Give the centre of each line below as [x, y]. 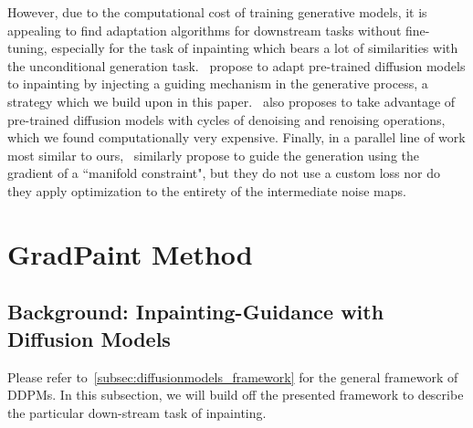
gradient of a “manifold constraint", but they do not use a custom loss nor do [224, 173]
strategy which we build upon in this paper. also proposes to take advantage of [231, 101]
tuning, [27, 48]
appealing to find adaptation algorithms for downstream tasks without [205, 30]
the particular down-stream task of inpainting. [137, 412]
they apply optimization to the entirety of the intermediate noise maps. [207, 190]
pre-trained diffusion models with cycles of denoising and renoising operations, [226, 119]
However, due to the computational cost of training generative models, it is [217, 12]
